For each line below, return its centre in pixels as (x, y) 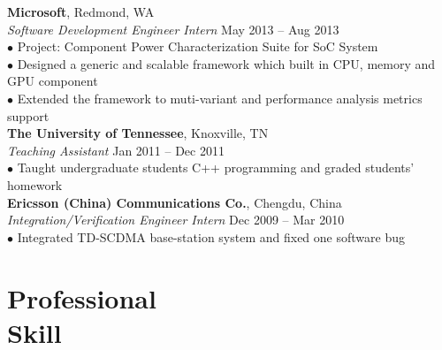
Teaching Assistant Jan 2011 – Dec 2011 (116, 150)
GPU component (53, 81)
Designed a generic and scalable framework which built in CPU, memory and (226, 63)
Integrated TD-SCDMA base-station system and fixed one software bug (211, 236)
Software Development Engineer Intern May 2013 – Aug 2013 (173, 29)
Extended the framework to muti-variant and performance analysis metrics (220, 98)
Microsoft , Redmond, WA (81, 11)
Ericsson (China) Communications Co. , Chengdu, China (175, 202)
